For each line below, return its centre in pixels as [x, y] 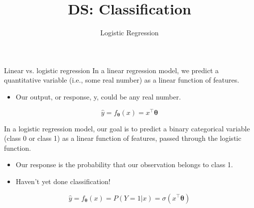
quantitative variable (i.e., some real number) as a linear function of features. [122, 80]
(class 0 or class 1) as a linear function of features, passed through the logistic [123, 138]
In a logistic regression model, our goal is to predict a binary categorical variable [127, 128]
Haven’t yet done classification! [63, 181]
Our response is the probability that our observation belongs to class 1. [124, 164]
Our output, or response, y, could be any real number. [98, 96]
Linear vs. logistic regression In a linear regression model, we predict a [112, 70]
